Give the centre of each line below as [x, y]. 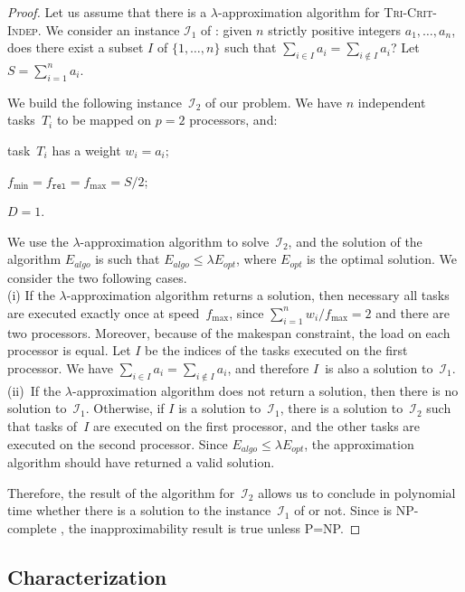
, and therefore [268, 367]
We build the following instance [95, 102]
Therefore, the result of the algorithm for [121, 492]
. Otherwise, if [125, 408]
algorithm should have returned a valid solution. [141, 462]
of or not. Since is [343, 510]
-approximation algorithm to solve [175, 241]
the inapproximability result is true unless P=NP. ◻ [214, 527]
